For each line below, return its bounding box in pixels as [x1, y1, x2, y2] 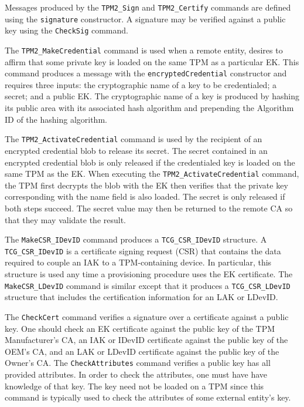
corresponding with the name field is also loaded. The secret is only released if [5, 190, 285, 203]
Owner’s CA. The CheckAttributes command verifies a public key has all [5, 356, 271, 369]
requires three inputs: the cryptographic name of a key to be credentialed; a [5, 78, 276, 90]
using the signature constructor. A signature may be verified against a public [5, 12, 286, 25]
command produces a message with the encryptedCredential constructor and [5, 67, 287, 79]
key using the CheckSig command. [5, 24, 128, 36]
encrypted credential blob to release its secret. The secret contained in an [5, 144, 268, 156]
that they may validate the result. [5, 213, 127, 226]
